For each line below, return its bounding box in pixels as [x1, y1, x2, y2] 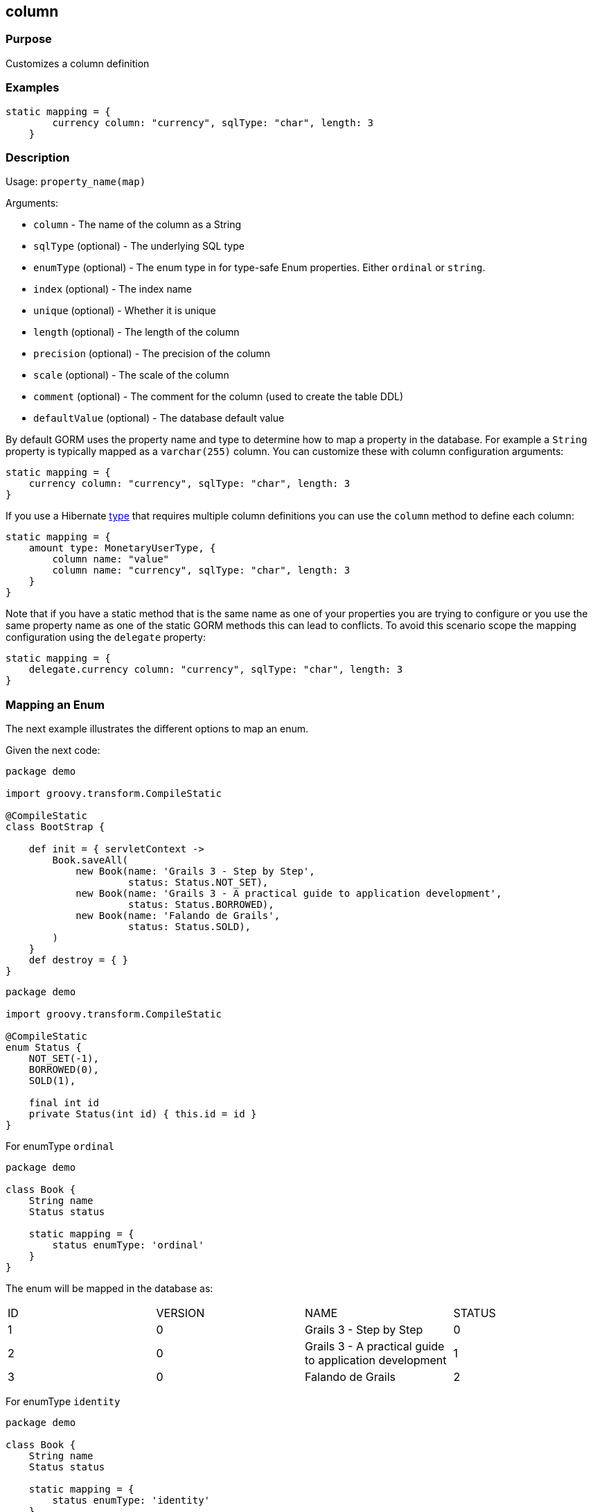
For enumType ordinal [6, 1140, 115, 1153]
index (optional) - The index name [33, 283, 192, 295]
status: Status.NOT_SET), [128, 877, 269, 888]
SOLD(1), [28, 1075, 76, 1087]
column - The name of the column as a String [33, 218, 242, 231]
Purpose [6, 32, 52, 46]
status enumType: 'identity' [52, 1495, 211, 1506]
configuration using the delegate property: [6, 631, 206, 644]
